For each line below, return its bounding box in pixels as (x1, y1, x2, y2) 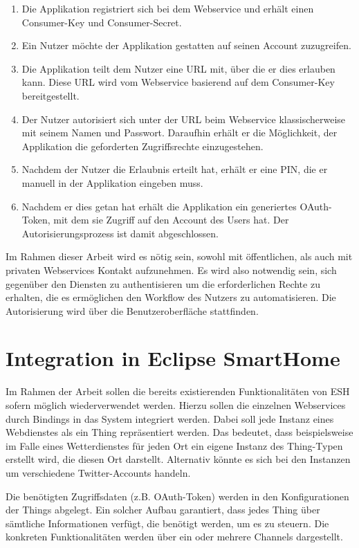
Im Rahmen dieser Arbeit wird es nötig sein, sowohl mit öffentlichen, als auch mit (6, 249, 353, 264)
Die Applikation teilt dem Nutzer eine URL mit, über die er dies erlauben (21, 61, 335, 75)
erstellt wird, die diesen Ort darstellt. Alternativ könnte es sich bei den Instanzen (6, 452, 351, 466)
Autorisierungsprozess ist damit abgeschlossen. (21, 226, 219, 240)
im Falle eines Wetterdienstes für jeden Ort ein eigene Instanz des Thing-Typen (6, 438, 343, 453)
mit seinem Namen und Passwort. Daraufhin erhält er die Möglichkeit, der (21, 125, 338, 140)
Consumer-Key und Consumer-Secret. (21, 15, 182, 29)
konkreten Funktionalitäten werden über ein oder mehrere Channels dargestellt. (6, 529, 343, 544)
